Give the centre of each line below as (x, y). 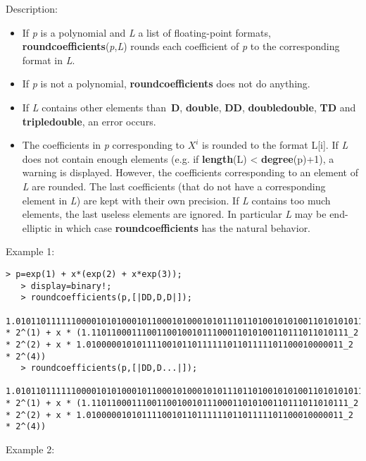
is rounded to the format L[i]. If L (275, 145)
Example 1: (30, 251)
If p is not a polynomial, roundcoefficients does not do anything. (166, 84)
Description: (32, 8)
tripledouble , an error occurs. (89, 121)
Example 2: (30, 449)
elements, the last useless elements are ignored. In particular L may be (174, 214)
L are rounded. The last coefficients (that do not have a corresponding (174, 186)
